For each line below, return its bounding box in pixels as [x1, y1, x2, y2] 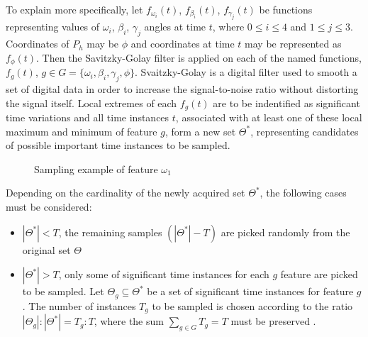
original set [22, 242, 71, 257]
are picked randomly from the [221, 224, 350, 239]
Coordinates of [6, 36, 69, 51]
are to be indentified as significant [213, 95, 360, 110]
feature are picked [280, 267, 358, 282]
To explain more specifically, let [6, 2, 143, 16]
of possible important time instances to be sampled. [6, 138, 230, 153]
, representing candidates [250, 123, 359, 138]
